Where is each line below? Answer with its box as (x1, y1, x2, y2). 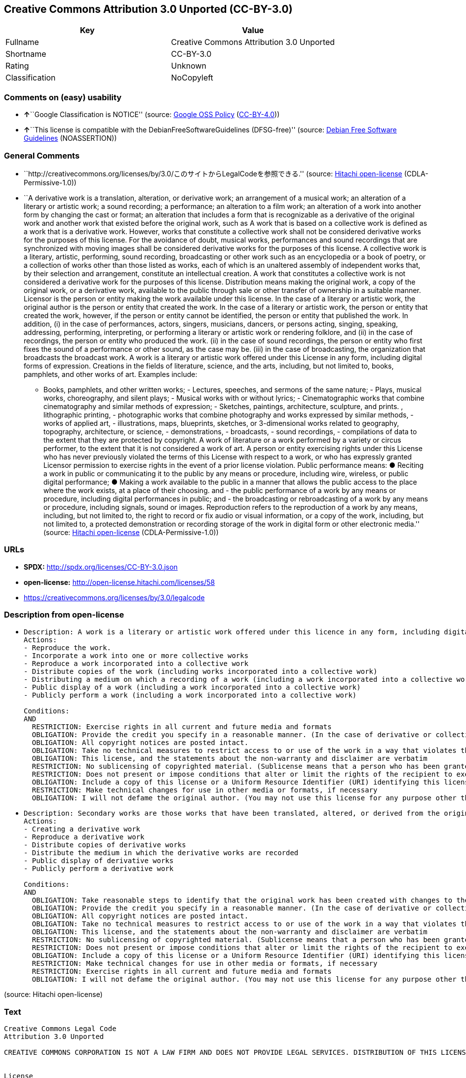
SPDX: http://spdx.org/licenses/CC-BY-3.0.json (24, 562, 178, 571)
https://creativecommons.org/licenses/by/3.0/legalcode (24, 593, 205, 602)
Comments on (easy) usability (4, 92, 122, 102)
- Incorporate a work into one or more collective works (24, 652, 249, 660)
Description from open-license (4, 610, 124, 620)
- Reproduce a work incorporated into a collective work (24, 660, 249, 668)
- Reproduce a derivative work (24, 833, 145, 841)
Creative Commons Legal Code (4, 1025, 116, 1033)
